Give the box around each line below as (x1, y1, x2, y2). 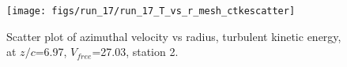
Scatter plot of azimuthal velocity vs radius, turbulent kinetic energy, (6, 28, 341, 44)
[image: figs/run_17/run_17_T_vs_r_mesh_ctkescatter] (6, 6, 296, 17)
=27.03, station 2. (92, 43, 179, 60)
